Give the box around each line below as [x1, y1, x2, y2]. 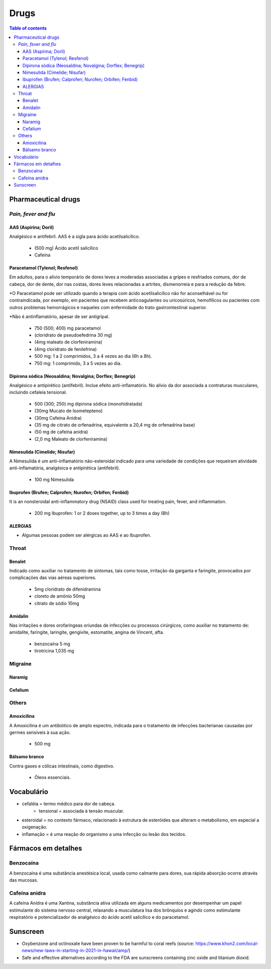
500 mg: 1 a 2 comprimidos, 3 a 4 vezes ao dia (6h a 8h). [34, 353, 153, 359]
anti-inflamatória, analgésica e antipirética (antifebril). [9, 465, 120, 471]
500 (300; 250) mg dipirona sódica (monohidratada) [34, 401, 143, 407]
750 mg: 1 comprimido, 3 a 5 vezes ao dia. [34, 360, 122, 366]
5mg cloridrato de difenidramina [34, 586, 101, 592]
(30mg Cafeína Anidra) [34, 415, 82, 421]
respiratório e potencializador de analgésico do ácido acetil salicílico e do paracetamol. [9, 914, 190, 920]
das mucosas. [9, 877, 39, 883]
